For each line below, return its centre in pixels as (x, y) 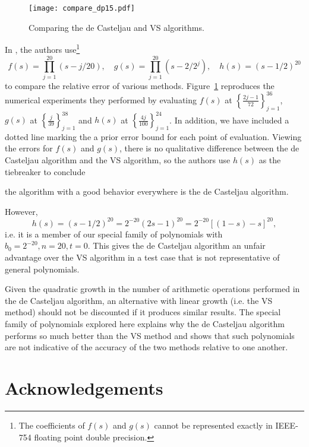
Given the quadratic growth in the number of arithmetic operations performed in (152, 289)
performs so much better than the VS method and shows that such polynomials (150, 335)
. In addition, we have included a (229, 120)
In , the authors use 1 (42, 48)
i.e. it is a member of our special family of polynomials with (114, 234)
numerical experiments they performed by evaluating (101, 99)
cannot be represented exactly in (213, 425)
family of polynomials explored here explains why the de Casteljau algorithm (145, 324)
